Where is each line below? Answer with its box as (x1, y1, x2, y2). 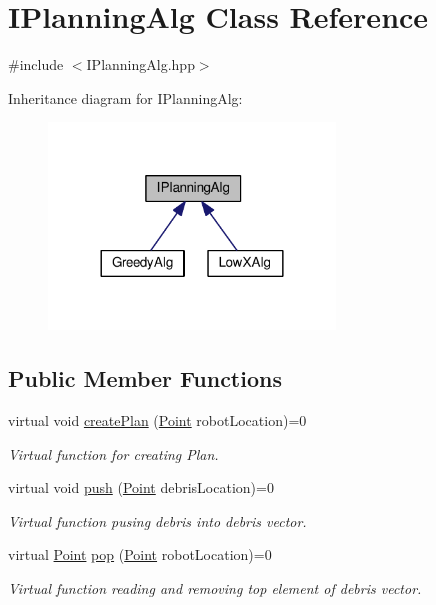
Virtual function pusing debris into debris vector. (8, 510, 307, 531)
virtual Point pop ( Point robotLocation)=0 (8, 544, 272, 565)
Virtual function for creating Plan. (8, 443, 219, 464)
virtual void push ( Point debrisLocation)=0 (8, 477, 274, 498)
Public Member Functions (8, 363, 282, 394)
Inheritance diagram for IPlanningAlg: (8, 87, 243, 108)
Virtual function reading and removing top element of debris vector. (8, 578, 422, 599)
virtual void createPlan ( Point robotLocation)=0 (8, 410, 307, 431)
